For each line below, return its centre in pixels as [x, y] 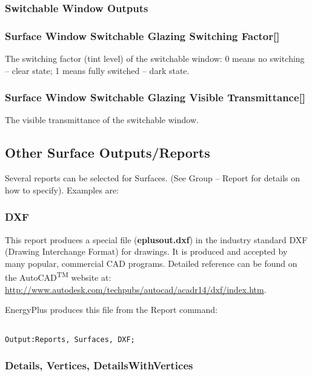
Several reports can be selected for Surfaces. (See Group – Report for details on [153, 178]
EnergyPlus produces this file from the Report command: [111, 310]
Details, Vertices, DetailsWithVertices [99, 365]
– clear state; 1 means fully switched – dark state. [97, 70]
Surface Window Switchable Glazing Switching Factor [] [142, 35]
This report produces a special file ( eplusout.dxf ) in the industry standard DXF [156, 239]
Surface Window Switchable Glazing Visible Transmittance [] [155, 97]
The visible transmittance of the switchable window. [102, 120]
